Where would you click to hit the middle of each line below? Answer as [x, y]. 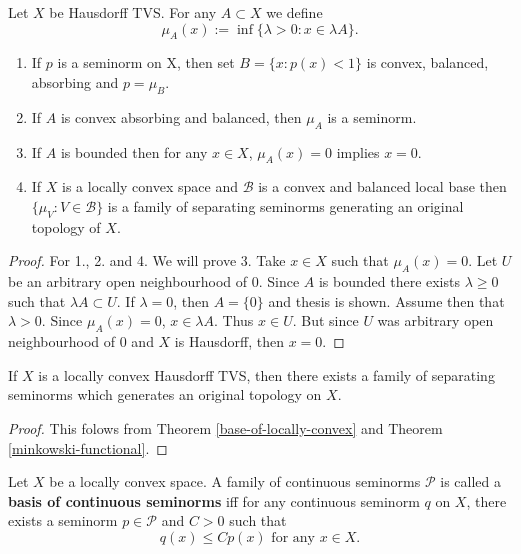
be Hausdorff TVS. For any [133, 12]
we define [294, 12]
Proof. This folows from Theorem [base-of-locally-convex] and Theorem [225, 427]
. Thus [234, 320]
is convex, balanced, [427, 62]
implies [358, 151]
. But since [325, 320]
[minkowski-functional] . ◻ [88, 447]
